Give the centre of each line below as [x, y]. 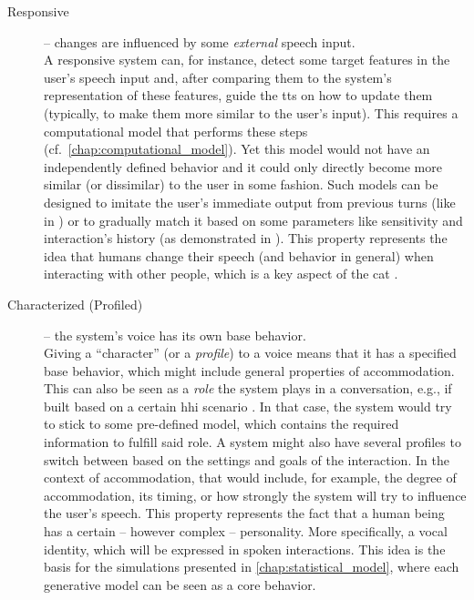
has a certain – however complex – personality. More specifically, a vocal [246, 531]
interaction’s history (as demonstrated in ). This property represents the [246, 238]
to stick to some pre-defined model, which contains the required [222, 424]
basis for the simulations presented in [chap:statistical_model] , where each [252, 567]
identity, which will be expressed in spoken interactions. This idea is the [245, 549]
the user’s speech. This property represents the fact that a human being [244, 513]
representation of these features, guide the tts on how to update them [238, 95]
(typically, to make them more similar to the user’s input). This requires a [251, 112]
